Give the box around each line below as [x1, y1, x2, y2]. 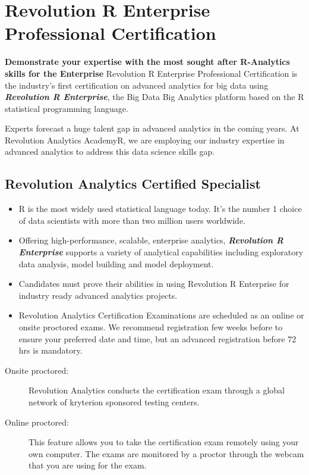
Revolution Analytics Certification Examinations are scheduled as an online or [18, 309, 304, 321]
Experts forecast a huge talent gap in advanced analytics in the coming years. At [5, 122, 299, 135]
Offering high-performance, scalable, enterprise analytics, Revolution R [18, 234, 283, 246]
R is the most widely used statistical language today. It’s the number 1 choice [18, 202, 302, 215]
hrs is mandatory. [18, 344, 83, 357]
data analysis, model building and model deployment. [18, 257, 214, 270]
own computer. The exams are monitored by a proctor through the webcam [29, 447, 304, 460]
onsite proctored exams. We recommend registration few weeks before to [18, 321, 283, 333]
